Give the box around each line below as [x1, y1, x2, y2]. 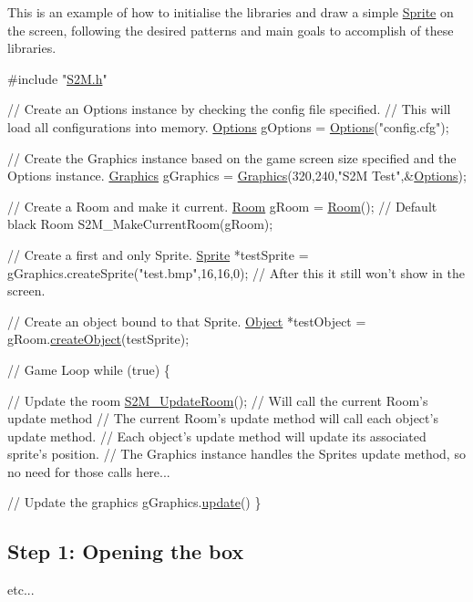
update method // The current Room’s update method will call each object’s [7, 409, 438, 428]
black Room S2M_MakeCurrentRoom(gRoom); [7, 214, 273, 234]
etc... [7, 580, 35, 599]
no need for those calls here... [7, 462, 170, 481]
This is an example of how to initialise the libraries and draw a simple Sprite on [7, 3, 454, 21]
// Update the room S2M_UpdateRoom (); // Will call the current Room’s [7, 390, 428, 410]
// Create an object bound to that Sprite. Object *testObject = [7, 311, 366, 330]
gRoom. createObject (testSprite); [7, 329, 190, 348]
